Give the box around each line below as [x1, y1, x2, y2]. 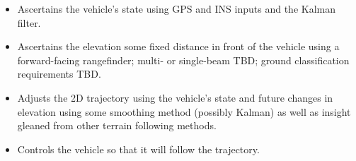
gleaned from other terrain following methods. [17, 118, 217, 133]
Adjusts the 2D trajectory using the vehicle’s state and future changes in [17, 90, 333, 105]
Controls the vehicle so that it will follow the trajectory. [17, 141, 260, 156]
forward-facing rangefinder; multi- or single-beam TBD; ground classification [17, 52, 350, 67]
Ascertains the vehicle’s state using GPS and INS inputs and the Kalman [17, 1, 335, 16]
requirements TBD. [17, 66, 101, 81]
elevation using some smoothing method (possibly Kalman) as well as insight [17, 104, 351, 119]
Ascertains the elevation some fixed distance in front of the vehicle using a [17, 39, 340, 54]
